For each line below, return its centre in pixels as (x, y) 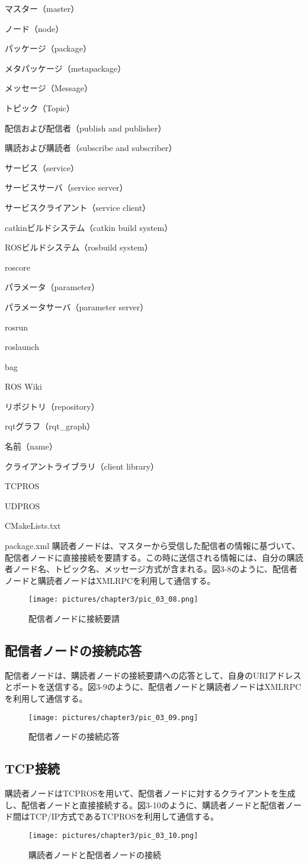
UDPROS (23, 505)
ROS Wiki (23, 386)
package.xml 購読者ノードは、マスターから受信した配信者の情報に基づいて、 (153, 546)
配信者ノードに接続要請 (74, 619)
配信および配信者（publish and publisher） (86, 128)
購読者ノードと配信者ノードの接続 (95, 854)
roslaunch (22, 347)
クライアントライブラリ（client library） (82, 466)
